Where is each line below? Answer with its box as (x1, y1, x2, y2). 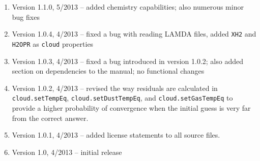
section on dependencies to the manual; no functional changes (12, 66, 205, 76)
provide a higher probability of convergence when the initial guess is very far (12, 102, 251, 113)
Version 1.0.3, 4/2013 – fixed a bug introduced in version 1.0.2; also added (12, 55, 244, 66)
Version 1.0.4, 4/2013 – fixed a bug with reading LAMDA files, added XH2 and (12, 28, 256, 39)
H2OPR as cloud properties (12, 38, 94, 49)
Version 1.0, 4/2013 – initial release (12, 146, 122, 157)
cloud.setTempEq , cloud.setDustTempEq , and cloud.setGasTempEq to (12, 92, 233, 103)
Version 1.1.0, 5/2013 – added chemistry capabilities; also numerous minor (12, 2, 244, 12)
